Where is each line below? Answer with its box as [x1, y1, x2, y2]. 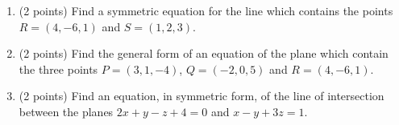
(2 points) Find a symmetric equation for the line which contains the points [19, 2, 393, 18]
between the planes [19, 103, 114, 119]
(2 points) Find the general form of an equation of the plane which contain [19, 45, 389, 62]
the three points [19, 60, 98, 77]
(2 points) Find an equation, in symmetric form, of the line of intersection [19, 87, 384, 104]
